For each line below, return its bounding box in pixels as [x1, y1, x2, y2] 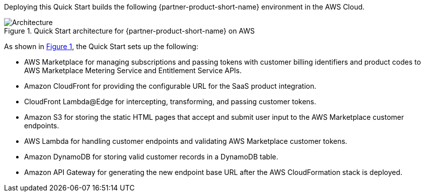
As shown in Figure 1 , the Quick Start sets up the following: [4, 42, 198, 51]
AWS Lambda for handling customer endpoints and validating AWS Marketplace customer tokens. [24, 137, 348, 145]
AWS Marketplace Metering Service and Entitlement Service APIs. [24, 66, 242, 75]
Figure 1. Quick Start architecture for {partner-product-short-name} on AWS [4, 27, 255, 35]
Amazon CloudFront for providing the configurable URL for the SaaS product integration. [24, 82, 316, 90]
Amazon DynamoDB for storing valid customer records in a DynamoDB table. [24, 152, 278, 161]
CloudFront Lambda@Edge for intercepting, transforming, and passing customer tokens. [24, 97, 316, 106]
